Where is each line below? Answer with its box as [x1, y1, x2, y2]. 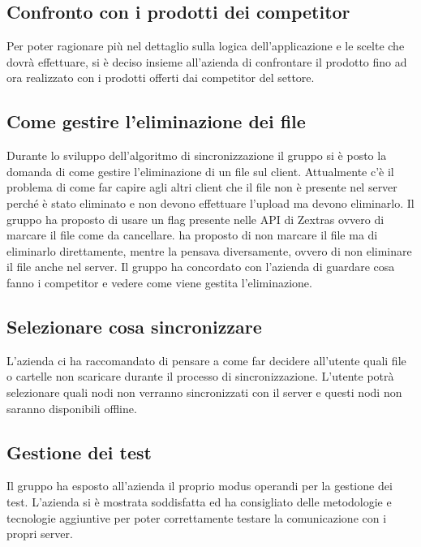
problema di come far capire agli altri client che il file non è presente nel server [6, 179, 397, 196]
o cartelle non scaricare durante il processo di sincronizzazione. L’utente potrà [6, 368, 394, 385]
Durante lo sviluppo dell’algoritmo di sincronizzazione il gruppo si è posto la [6, 147, 387, 164]
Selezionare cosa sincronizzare [6, 313, 262, 338]
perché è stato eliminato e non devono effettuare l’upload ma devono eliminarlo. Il [6, 194, 415, 211]
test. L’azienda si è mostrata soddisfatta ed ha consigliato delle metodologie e [6, 493, 392, 510]
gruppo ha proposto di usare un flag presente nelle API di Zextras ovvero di [6, 210, 384, 227]
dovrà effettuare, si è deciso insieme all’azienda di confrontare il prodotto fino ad [6, 53, 407, 70]
